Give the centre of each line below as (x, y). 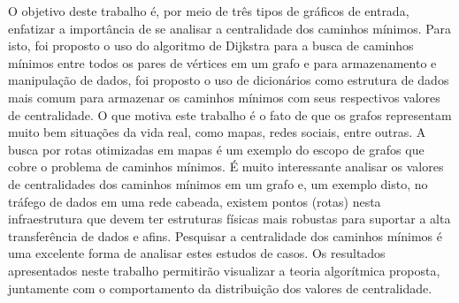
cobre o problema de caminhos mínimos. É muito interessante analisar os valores (226, 167)
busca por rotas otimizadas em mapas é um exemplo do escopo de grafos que (216, 149)
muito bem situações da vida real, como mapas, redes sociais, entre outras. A (217, 132)
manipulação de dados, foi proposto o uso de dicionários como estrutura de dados (229, 80)
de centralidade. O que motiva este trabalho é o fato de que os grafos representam (230, 114)
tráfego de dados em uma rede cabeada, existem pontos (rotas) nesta (195, 201)
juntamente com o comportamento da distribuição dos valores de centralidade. (220, 288)
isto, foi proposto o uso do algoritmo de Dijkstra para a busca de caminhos (211, 45)
